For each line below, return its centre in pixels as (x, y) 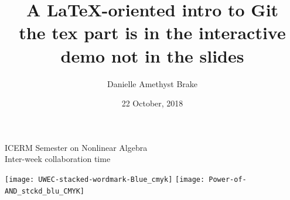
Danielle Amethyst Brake (152, 83)
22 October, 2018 (152, 103)
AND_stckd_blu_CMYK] (45, 191)
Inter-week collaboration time (58, 159)
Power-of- (228, 179)
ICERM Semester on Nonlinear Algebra (76, 147)
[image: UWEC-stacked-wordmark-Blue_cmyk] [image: (105, 179)
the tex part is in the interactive (152, 32)
